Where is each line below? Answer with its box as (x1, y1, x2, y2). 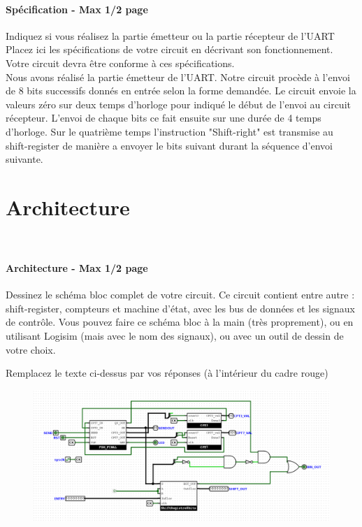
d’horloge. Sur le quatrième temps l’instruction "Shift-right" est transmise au (6, 124, 333, 138)
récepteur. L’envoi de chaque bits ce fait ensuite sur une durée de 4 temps (6, 110, 321, 125)
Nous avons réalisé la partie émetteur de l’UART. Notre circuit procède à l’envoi (6, 69, 350, 84)
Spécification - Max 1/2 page (6, 1, 148, 16)
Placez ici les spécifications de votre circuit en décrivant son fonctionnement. (6, 42, 333, 57)
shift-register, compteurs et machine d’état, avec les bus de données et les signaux (6, 301, 355, 315)
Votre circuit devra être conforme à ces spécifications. (6, 55, 235, 70)
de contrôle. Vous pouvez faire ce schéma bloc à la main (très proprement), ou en (6, 315, 354, 329)
